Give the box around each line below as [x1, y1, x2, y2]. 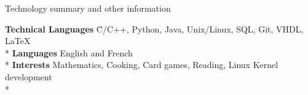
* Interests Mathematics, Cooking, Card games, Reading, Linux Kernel [5, 58, 278, 71]
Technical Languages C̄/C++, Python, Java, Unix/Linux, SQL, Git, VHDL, [5, 22, 304, 35]
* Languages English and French [5, 46, 133, 59]
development [5, 70, 52, 83]
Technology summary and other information [5, 2, 171, 14]
